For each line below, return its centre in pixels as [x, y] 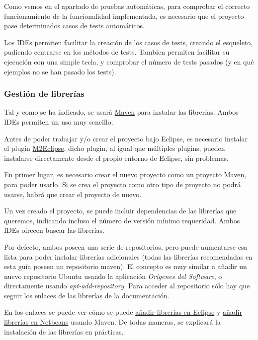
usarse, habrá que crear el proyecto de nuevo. [73, 194]
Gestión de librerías [44, 94]
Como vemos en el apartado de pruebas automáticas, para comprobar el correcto [127, 6]
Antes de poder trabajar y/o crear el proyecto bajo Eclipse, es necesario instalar [126, 138]
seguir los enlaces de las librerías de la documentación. [87, 295]
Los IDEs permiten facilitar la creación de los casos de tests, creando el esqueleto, [129, 42]
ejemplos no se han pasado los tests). [60, 71]
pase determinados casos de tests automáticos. [74, 26]
